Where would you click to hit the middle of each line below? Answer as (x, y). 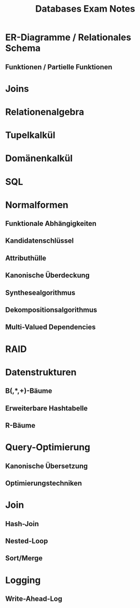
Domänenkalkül (39, 158)
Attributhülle (26, 258)
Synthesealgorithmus (40, 293)
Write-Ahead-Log (34, 599)
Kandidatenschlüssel (40, 241)
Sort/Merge (24, 558)
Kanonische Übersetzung (46, 466)
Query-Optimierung (48, 447)
